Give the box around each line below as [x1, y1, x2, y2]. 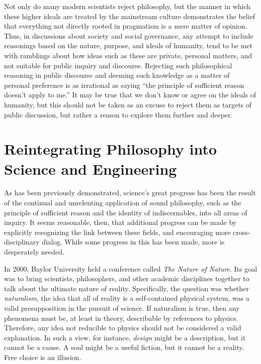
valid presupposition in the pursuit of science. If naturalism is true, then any [4, 302, 240, 313]
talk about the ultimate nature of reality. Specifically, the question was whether [4, 283, 249, 293]
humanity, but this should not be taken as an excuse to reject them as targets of [4, 99, 252, 109]
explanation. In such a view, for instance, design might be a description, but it [4, 332, 246, 342]
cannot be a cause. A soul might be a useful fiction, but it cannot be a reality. [4, 342, 244, 352]
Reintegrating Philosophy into [4, 139, 217, 159]
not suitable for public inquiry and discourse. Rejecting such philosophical [4, 60, 232, 70]
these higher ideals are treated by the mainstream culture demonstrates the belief [4, 11, 255, 21]
